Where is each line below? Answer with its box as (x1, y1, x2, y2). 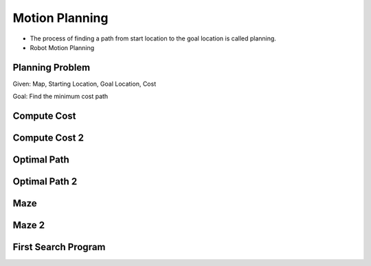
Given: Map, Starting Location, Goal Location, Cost (12, 80, 157, 88)
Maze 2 (12, 219, 45, 231)
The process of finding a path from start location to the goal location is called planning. (30, 34, 276, 43)
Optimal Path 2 (12, 176, 78, 188)
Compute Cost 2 (12, 132, 84, 144)
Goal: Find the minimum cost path (12, 93, 109, 101)
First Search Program (12, 241, 106, 253)
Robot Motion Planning (30, 43, 95, 51)
